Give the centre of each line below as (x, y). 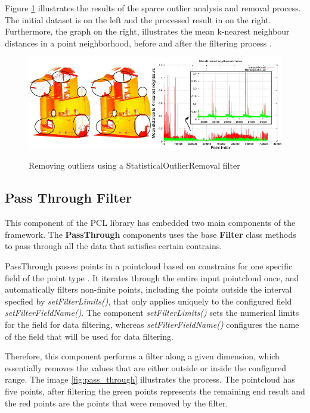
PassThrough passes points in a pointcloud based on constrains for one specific (149, 265)
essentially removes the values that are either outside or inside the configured (145, 367)
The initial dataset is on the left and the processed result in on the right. (138, 19)
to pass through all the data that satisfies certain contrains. (114, 246)
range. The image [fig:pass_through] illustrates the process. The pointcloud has (150, 379)
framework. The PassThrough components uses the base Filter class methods (151, 234)
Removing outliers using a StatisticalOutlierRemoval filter (134, 165)
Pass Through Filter (68, 198)
